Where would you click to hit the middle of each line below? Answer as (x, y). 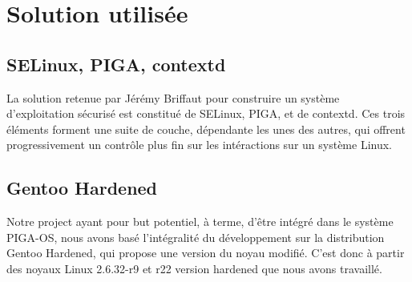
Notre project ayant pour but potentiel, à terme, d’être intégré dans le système (200, 222)
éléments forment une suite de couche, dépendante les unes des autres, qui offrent (206, 129)
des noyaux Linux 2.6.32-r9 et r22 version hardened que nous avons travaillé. (194, 268)
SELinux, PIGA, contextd (116, 64)
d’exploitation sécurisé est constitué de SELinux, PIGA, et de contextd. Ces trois (206, 113)
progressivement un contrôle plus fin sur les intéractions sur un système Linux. (199, 145)
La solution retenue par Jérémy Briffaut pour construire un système (173, 97)
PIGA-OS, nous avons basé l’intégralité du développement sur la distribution (196, 237)
